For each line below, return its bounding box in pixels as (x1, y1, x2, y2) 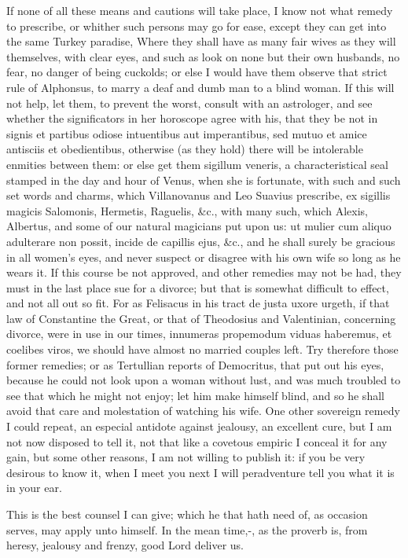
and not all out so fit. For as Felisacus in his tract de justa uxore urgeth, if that (6, 295, 390, 311)
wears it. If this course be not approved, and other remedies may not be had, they (6, 264, 402, 281)
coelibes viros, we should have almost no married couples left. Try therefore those (6, 341, 399, 358)
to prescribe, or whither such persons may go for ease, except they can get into (6, 17, 387, 34)
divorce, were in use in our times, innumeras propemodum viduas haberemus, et (6, 325, 392, 342)
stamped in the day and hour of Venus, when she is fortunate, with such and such (6, 171, 401, 188)
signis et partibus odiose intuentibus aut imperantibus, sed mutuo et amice (6, 125, 367, 141)
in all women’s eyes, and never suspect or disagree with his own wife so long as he (6, 248, 401, 265)
